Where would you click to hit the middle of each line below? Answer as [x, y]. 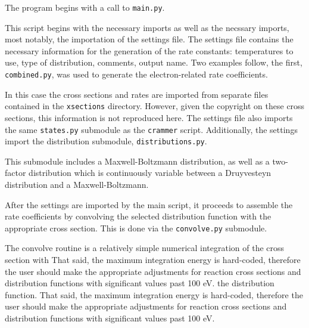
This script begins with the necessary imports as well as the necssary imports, [147, 27]
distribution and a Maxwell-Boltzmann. [77, 185]
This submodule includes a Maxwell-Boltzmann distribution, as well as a [137, 161]
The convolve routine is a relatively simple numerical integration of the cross [145, 248]
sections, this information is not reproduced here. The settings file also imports [149, 117]
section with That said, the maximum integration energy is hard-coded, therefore [153, 260]
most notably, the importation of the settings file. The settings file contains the [149, 39]
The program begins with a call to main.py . [85, 7]
